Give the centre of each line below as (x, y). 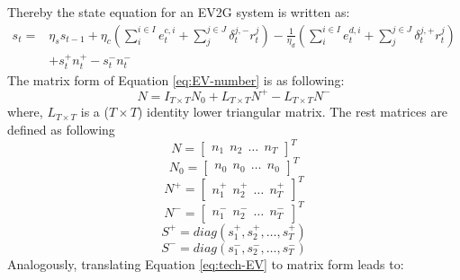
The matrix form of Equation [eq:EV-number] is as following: (176, 79)
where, (25, 112)
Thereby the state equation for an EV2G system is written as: (179, 12)
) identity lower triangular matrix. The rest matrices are (293, 112)
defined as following (61, 130)
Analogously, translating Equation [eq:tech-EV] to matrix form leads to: (206, 263)
